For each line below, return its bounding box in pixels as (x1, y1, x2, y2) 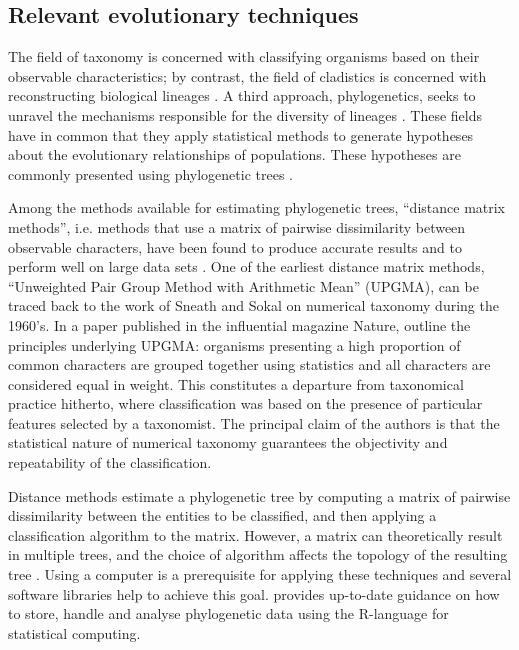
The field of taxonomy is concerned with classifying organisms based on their (8, 46, 480, 67)
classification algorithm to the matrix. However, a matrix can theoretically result (8, 524, 503, 545)
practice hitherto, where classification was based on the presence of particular (8, 393, 483, 414)
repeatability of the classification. (8, 452, 212, 473)
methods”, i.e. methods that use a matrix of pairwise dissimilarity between (8, 216, 466, 237)
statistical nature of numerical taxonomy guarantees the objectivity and (8, 432, 448, 453)
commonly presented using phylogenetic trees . (8, 163, 293, 184)
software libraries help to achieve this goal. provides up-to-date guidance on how (8, 583, 500, 604)
